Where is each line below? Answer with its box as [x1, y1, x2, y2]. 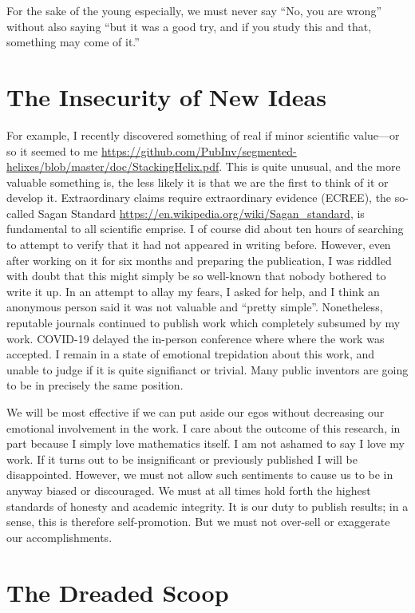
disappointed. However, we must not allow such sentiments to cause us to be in [6, 466, 393, 483]
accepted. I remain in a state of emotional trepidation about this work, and [6, 346, 375, 362]
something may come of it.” [6, 34, 140, 50]
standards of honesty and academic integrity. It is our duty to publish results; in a [6, 497, 409, 514]
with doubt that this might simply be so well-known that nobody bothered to [6, 267, 386, 284]
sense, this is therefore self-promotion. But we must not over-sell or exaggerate [6, 513, 390, 530]
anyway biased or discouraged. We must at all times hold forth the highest [6, 481, 371, 498]
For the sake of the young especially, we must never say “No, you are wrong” [6, 2, 381, 18]
